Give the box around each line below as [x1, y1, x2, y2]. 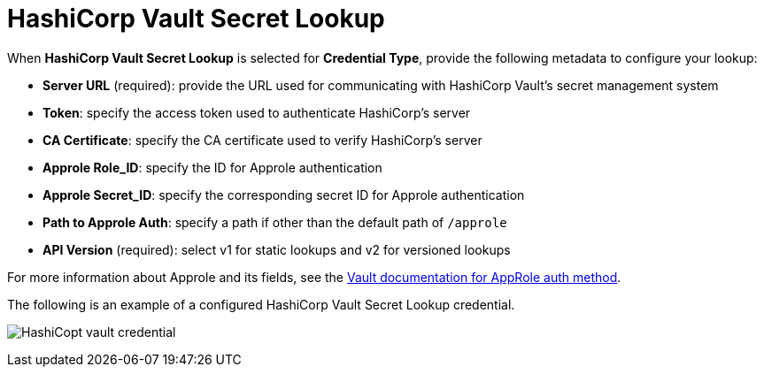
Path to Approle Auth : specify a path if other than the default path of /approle [42, 214, 507, 230]
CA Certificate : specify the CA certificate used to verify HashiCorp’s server [42, 132, 482, 148]
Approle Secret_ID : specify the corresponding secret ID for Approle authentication [42, 187, 525, 202]
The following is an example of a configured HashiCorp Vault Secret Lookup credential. [7, 296, 515, 312]
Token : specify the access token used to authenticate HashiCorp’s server [42, 104, 471, 120]
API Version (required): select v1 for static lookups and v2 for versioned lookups [42, 241, 511, 257]
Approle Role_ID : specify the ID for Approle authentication [42, 159, 382, 175]
